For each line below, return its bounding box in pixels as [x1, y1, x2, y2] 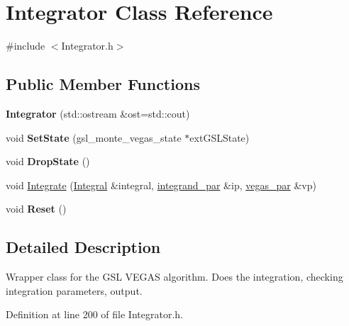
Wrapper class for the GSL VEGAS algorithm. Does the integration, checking [6, 269, 343, 284]
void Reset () [6, 201, 67, 216]
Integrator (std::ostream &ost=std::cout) [6, 106, 190, 120]
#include [6, 38, 45, 53]
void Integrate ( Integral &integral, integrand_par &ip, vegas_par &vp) [6, 177, 316, 192]
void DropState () [6, 154, 90, 169]
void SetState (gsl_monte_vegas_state [6, 130, 182, 145]
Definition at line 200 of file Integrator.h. [6, 307, 183, 322]
